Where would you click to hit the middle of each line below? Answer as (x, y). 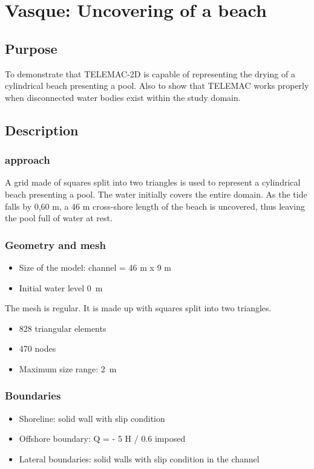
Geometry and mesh (55, 244)
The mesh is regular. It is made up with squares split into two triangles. (138, 308)
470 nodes (38, 348)
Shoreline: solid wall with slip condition (92, 418)
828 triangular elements (63, 328)
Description (42, 130)
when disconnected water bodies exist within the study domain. (123, 97)
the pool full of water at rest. (59, 218)
